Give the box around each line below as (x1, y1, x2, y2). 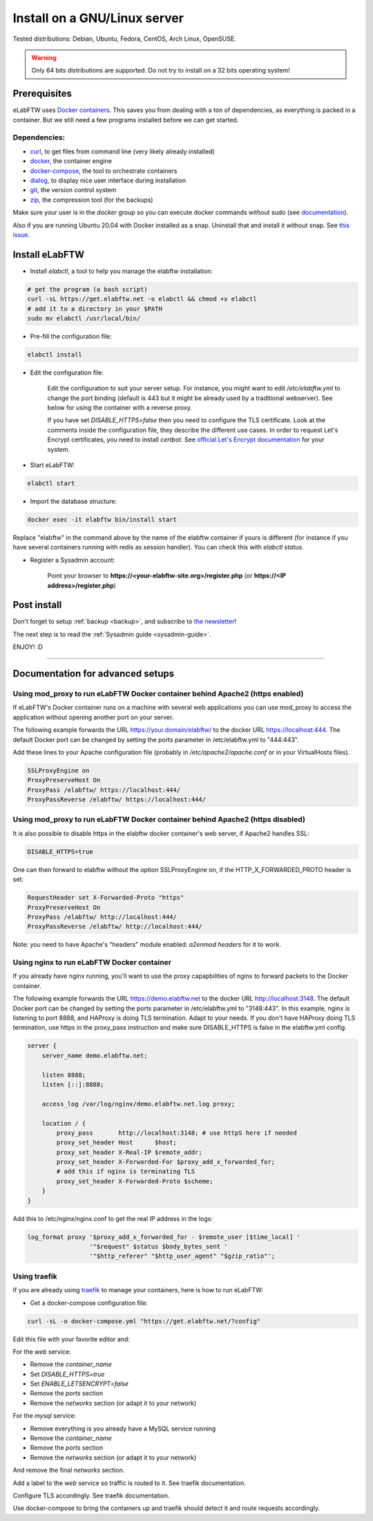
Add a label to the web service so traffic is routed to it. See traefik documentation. (12, 1479, 247, 1487)
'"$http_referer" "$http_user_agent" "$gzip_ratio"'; (88, 1252, 276, 1260)
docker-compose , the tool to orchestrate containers (30, 167, 178, 175)
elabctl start (27, 480, 75, 487)
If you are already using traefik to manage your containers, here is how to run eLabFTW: (12, 1286, 264, 1294)
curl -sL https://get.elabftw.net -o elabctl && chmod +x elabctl (27, 295, 257, 303)
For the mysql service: (12, 1412, 76, 1420)
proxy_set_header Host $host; (56, 1139, 178, 1146)
